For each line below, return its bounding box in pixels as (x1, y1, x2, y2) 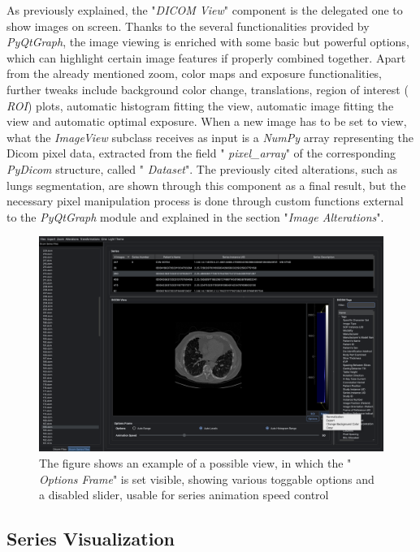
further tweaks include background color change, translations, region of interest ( (6, 80, 409, 97)
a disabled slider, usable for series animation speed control (39, 486, 329, 503)
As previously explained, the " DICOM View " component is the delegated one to (6, 2, 403, 18)
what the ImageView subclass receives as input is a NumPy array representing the (6, 128, 414, 145)
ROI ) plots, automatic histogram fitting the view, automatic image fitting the (6, 97, 394, 114)
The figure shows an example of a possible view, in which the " (39, 454, 352, 471)
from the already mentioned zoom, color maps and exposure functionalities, (6, 65, 383, 82)
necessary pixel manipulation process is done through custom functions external (6, 192, 404, 209)
